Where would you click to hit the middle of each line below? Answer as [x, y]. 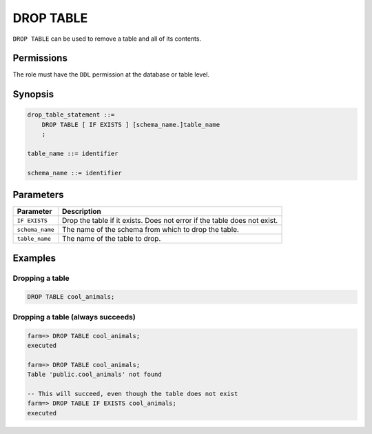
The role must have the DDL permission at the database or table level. [111, 75]
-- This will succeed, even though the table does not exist [133, 394]
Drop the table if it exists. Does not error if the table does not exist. [170, 221]
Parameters [38, 195]
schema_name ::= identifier [74, 173]
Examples [34, 258]
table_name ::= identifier [73, 154]
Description [82, 212]
